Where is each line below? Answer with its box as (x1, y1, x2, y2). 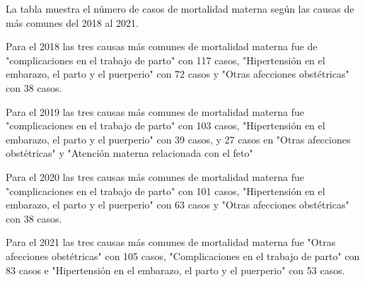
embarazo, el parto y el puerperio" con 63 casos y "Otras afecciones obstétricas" (6, 197, 349, 212)
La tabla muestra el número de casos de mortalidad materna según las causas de (6, 1, 354, 16)
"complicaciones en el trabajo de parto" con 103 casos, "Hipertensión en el (6, 118, 325, 133)
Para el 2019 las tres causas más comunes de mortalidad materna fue (6, 104, 304, 119)
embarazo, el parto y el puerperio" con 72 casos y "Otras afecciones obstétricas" (6, 66, 349, 81)
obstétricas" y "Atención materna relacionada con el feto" (6, 146, 253, 160)
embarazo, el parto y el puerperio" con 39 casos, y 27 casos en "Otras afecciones (6, 131, 351, 146)
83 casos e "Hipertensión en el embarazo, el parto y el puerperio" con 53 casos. (6, 262, 345, 277)
